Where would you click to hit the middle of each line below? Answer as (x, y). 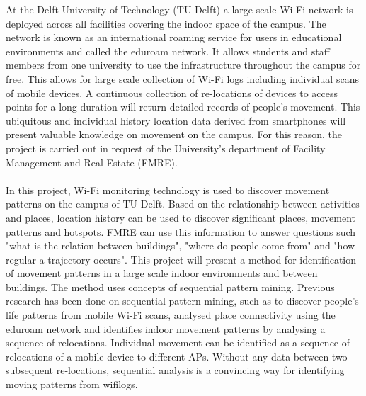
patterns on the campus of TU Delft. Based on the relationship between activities (183, 204)
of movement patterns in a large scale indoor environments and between (162, 273)
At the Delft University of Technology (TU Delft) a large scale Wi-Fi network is (179, 9)
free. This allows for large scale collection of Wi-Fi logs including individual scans (182, 78)
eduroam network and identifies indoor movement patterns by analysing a (166, 328)
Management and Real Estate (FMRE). (92, 162)
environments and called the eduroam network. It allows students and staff (168, 51)
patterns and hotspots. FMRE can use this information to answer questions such (181, 231)
